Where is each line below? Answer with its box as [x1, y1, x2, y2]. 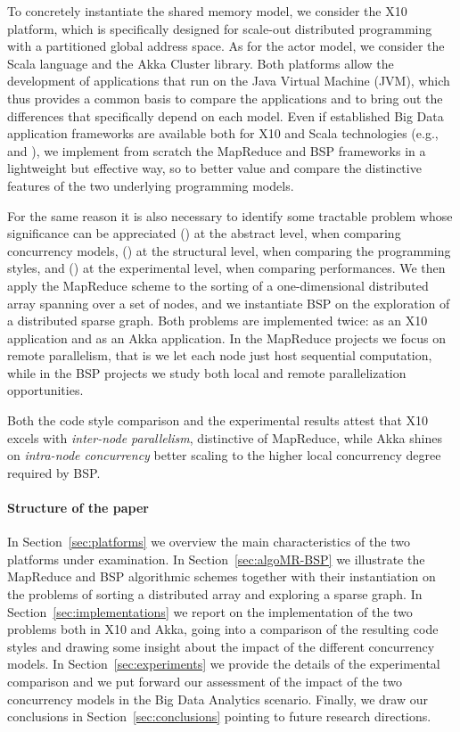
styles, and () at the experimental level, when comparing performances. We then [7, 259, 446, 277]
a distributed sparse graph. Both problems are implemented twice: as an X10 [7, 311, 428, 330]
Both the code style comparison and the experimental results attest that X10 [7, 411, 428, 430]
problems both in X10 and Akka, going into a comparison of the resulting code [7, 620, 439, 638]
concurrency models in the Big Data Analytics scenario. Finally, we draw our [7, 689, 428, 708]
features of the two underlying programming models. [7, 176, 294, 194]
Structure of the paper [7, 498, 149, 517]
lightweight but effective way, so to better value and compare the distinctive [7, 159, 422, 177]
